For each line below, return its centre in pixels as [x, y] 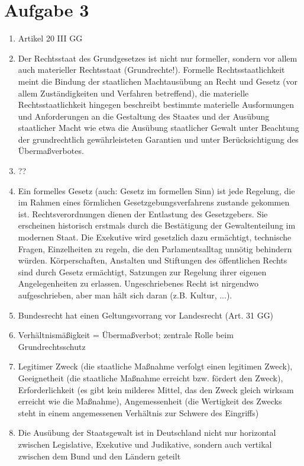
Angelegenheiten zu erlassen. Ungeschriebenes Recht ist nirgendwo [138, 283]
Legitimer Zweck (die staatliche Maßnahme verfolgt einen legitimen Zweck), [155, 366]
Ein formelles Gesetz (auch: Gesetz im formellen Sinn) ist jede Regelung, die [156, 190]
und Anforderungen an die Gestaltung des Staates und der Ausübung [144, 116]
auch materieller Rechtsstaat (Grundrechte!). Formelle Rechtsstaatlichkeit [151, 70]
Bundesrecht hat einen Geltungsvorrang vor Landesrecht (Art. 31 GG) [146, 315]
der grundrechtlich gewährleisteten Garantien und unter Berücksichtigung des [158, 139]
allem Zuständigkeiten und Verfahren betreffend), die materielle [133, 93]
